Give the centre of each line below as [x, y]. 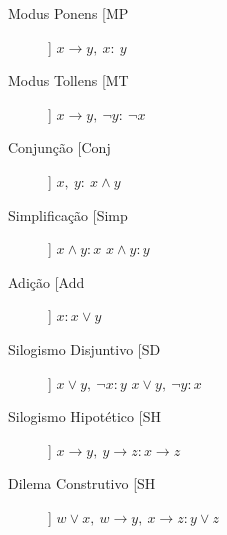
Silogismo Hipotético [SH [84, 416]
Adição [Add [46, 281]
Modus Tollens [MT [68, 80]
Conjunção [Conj [59, 147]
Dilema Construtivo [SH [82, 483]
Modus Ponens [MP [68, 13]
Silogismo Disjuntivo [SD [84, 348]
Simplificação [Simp [68, 214]
